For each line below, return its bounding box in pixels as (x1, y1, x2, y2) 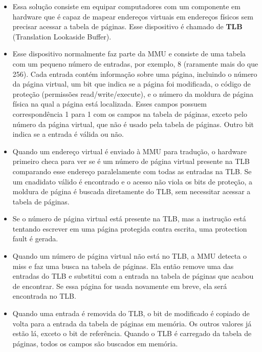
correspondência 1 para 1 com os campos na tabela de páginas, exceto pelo (12, 108, 247, 119)
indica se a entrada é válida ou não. (12, 129, 124, 139)
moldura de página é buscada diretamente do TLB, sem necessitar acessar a (12, 186, 251, 197)
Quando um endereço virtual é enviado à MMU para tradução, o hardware (12, 146, 247, 156)
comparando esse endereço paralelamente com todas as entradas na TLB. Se (12, 165, 252, 176)
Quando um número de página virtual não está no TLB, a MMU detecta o (12, 251, 247, 261)
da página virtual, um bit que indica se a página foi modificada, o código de (12, 78, 251, 89)
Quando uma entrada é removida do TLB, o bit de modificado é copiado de (12, 308, 250, 319)
